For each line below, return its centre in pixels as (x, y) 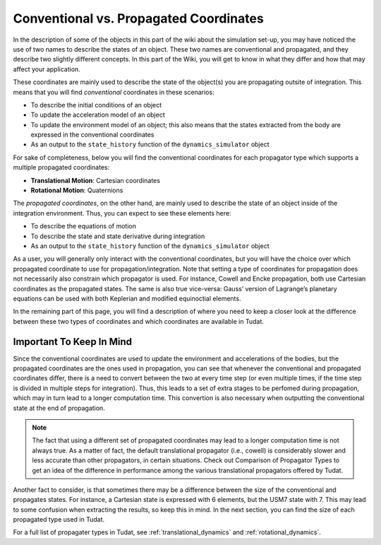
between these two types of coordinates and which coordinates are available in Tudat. (139, 321)
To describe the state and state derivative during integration (118, 236)
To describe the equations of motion (84, 226)
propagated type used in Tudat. (59, 520)
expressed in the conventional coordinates (92, 135)
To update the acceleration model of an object (98, 115)
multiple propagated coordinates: (61, 168)
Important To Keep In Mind (73, 342)
